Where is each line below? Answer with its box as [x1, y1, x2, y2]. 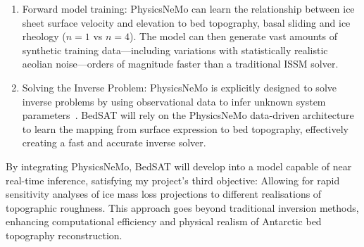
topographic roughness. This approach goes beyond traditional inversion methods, [6, 200, 359, 215]
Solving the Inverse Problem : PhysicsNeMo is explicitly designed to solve [22, 80, 337, 94]
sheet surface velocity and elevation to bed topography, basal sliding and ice [22, 15, 351, 30]
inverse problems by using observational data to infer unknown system [22, 94, 326, 108]
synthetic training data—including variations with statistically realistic [22, 42, 328, 57]
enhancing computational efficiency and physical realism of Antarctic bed [6, 214, 322, 229]
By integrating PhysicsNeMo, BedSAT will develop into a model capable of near [6, 158, 352, 173]
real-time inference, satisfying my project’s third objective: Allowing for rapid [6, 172, 340, 187]
